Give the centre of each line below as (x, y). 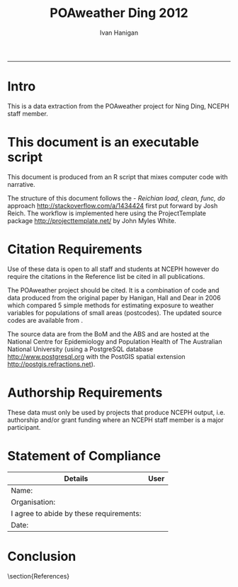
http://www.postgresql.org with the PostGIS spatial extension (96, 356)
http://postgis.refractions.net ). (51, 364)
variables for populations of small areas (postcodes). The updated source (114, 312)
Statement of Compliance (84, 456)
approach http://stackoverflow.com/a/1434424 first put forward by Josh (113, 205)
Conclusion (42, 556)
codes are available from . (45, 320)
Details (76, 478)
